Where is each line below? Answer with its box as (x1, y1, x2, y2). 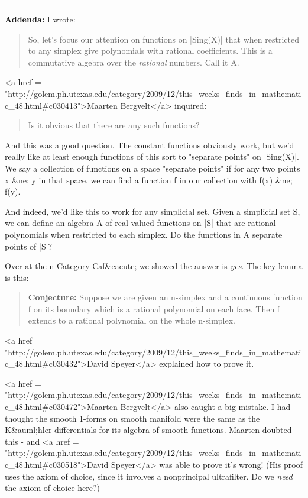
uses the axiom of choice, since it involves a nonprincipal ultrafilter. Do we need (5, 470, 293, 482)
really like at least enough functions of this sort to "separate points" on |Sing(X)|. (5, 150, 299, 163)
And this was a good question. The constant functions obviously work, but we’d (5, 138, 294, 151)
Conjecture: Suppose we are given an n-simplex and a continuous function (28, 291, 303, 303)
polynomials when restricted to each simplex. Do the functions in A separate (5, 228, 283, 240)
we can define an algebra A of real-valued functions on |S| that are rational (5, 216, 276, 229)
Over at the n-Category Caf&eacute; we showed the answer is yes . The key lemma (5, 260, 303, 272)
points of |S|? (5, 240, 53, 252)
